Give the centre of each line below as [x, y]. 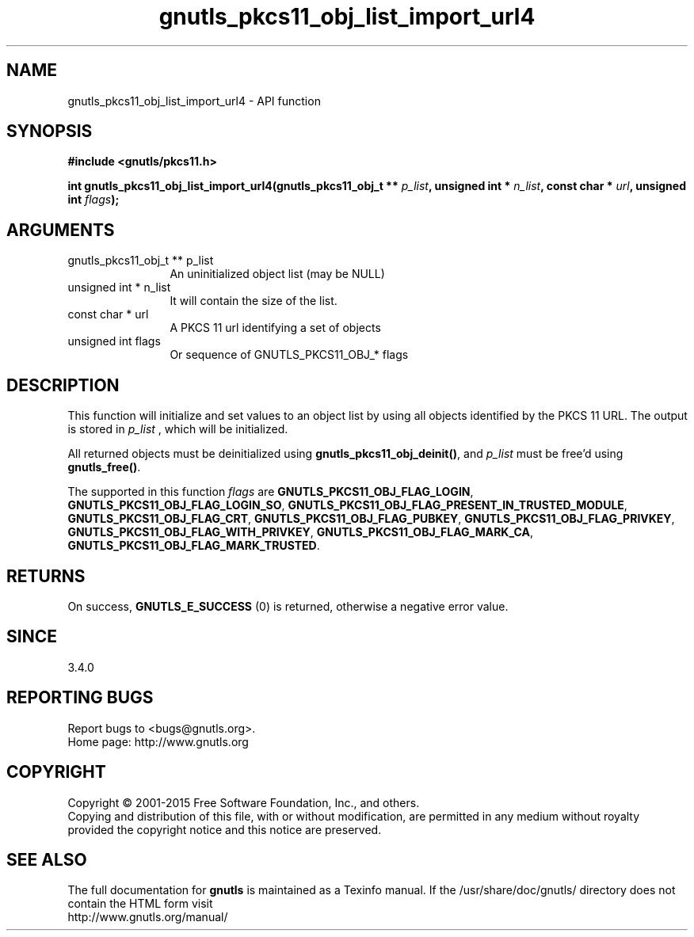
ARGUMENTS [61, 230]
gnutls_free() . [104, 467]
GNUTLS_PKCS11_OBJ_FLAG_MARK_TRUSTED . [194, 546]
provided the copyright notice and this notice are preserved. [225, 829]
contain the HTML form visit [140, 904]
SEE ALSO [47, 859]
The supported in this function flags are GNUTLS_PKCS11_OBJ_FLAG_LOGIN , [271, 492]
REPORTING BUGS [80, 698]
